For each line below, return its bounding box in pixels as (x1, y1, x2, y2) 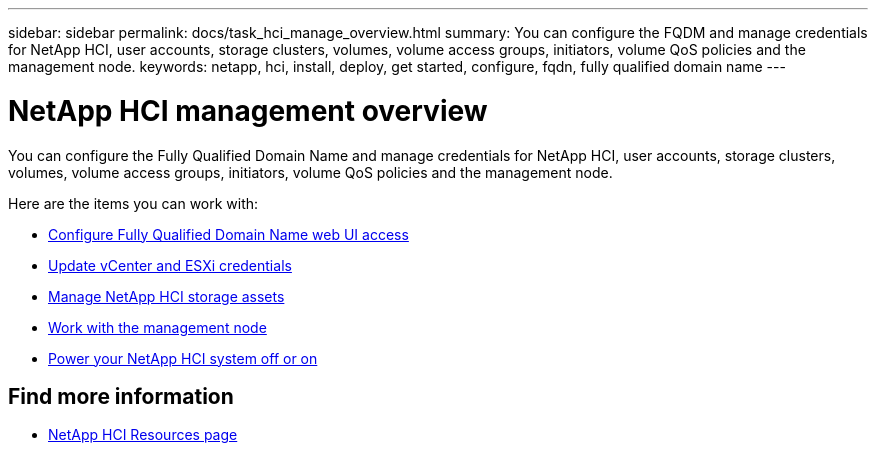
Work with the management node (48, 318, 267, 336)
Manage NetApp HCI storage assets (48, 287, 285, 305)
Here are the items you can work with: (8, 194, 259, 212)
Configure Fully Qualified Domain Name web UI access (48, 225, 409, 243)
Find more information (8, 383, 234, 409)
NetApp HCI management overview (8, 93, 488, 128)
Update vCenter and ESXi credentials (48, 256, 292, 274)
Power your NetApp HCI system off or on (48, 349, 318, 367)
